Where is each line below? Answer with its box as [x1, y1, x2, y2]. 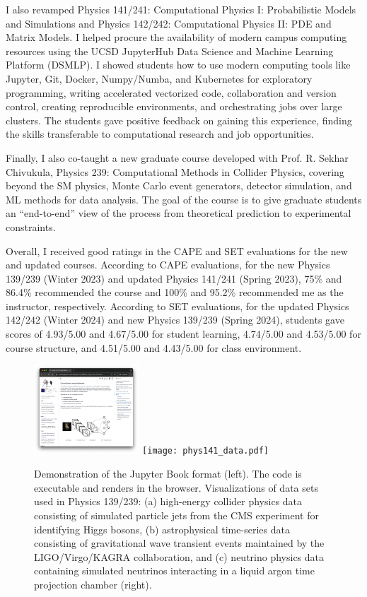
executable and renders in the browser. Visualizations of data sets [34, 480, 318, 495]
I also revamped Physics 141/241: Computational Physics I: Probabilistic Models [6, 2, 356, 16]
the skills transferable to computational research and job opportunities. [6, 126, 314, 141]
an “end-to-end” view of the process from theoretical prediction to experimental [6, 206, 351, 220]
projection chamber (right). [34, 577, 152, 591]
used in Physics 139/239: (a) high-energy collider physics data [34, 494, 303, 509]
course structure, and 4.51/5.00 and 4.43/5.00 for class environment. [6, 340, 302, 355]
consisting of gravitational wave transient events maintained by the [34, 536, 325, 550]
